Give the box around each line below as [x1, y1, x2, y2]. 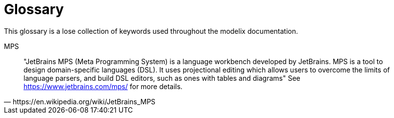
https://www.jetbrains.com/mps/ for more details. [24, 82, 183, 91]
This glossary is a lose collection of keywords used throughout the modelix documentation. [4, 26, 298, 35]
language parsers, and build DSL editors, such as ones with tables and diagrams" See [24, 73, 300, 82]
